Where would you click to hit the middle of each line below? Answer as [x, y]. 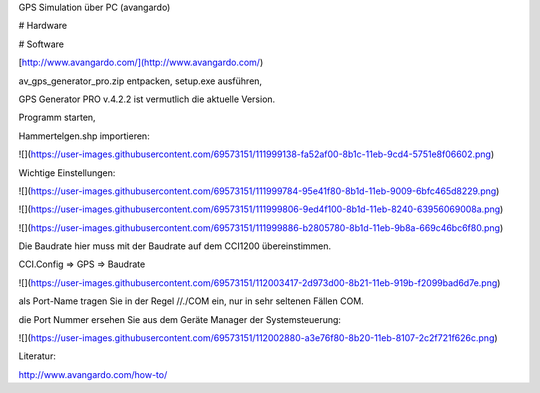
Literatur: [37, 356]
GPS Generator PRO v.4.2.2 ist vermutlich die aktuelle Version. [147, 99]
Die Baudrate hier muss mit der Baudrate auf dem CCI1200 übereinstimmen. [175, 246]
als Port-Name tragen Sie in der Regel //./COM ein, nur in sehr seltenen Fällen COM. [191, 301]
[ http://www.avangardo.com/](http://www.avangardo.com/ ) [141, 62]
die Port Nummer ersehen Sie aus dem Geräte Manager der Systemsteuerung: [180, 319]
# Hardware [43, 26]
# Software [41, 44]
